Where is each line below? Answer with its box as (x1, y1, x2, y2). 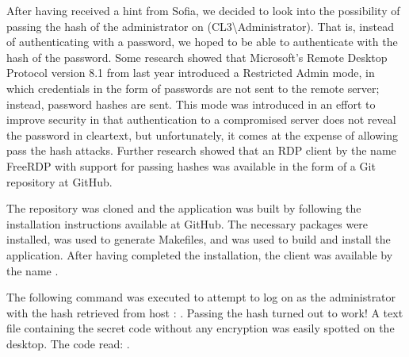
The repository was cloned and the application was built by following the (6, 200, 361, 217)
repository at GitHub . (6, 173, 113, 190)
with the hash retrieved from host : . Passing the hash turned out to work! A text (6, 304, 403, 321)
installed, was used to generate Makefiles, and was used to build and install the (6, 231, 391, 248)
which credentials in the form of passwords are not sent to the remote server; (6, 79, 380, 96)
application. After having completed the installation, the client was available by (6, 246, 393, 263)
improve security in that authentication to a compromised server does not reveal (6, 111, 396, 128)
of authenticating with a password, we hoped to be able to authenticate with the (6, 33, 398, 50)
